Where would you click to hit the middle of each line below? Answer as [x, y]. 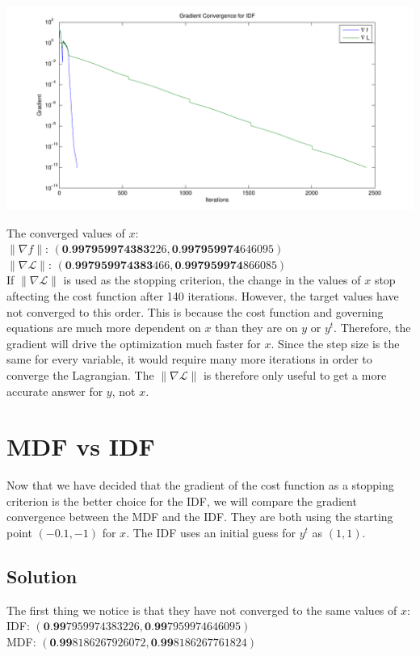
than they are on [256, 328]
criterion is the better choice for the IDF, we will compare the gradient [182, 500]
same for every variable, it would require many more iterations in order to [189, 359]
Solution [42, 576]
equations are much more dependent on [104, 328]
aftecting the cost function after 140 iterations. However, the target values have [203, 295]
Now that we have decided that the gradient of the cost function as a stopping [200, 485]
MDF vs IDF [81, 446]
